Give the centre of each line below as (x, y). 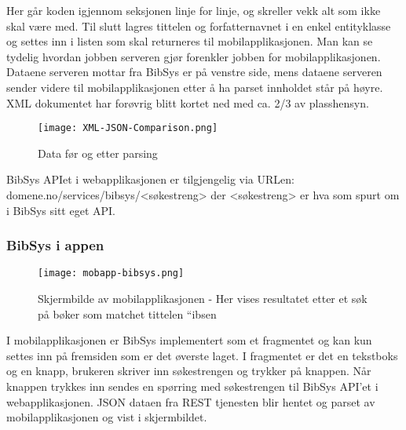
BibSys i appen (55, 245)
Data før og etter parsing (98, 153)
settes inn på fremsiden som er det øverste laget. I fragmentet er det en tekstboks (202, 355)
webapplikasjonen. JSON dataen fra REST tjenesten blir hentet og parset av (191, 401)
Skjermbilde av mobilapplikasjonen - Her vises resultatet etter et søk (203, 299)
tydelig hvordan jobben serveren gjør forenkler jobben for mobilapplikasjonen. (194, 56)
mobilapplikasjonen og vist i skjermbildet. (107, 417)
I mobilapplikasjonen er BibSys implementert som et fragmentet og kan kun (189, 340)
